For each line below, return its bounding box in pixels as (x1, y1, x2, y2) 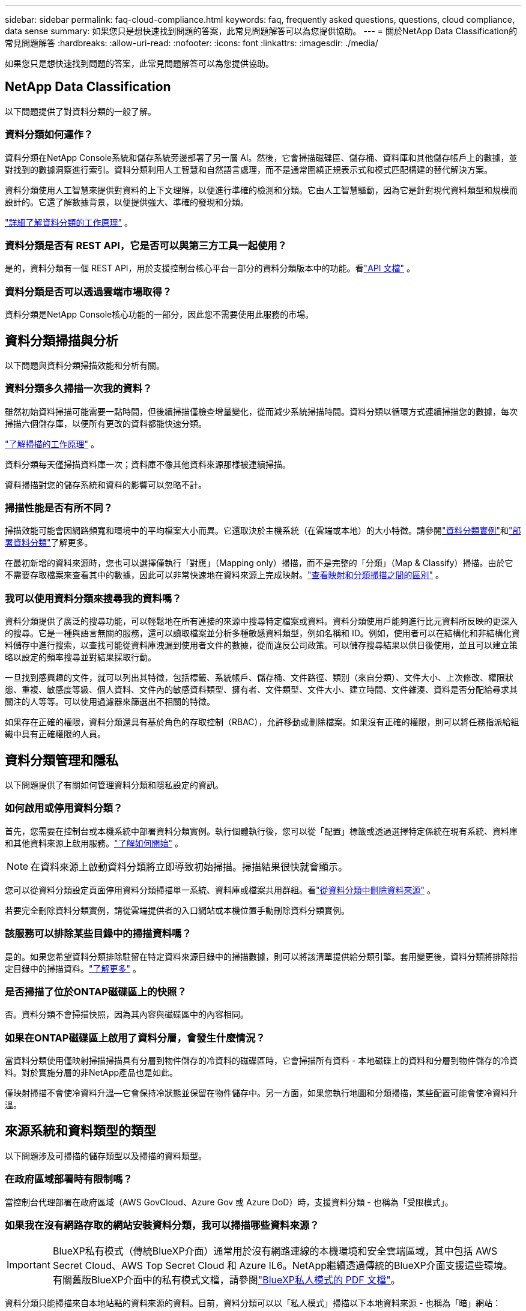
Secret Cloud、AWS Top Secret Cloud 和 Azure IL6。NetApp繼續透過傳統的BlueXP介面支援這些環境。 (52, 1259, 513, 1272)
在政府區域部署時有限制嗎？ (5, 1173, 133, 1186)
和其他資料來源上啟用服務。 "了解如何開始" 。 (5, 837, 183, 848)
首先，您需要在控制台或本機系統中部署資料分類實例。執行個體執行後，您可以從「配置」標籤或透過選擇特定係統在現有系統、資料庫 (5, 825, 518, 836)
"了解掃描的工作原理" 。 (5, 438, 99, 449)
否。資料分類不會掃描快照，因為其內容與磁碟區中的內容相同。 (5, 1009, 249, 1020)
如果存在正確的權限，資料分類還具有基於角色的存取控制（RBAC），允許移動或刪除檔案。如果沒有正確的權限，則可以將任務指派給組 (5, 717, 519, 728)
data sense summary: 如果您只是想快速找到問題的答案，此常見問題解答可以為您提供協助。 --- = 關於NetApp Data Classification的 (5, 26, 518, 36)
